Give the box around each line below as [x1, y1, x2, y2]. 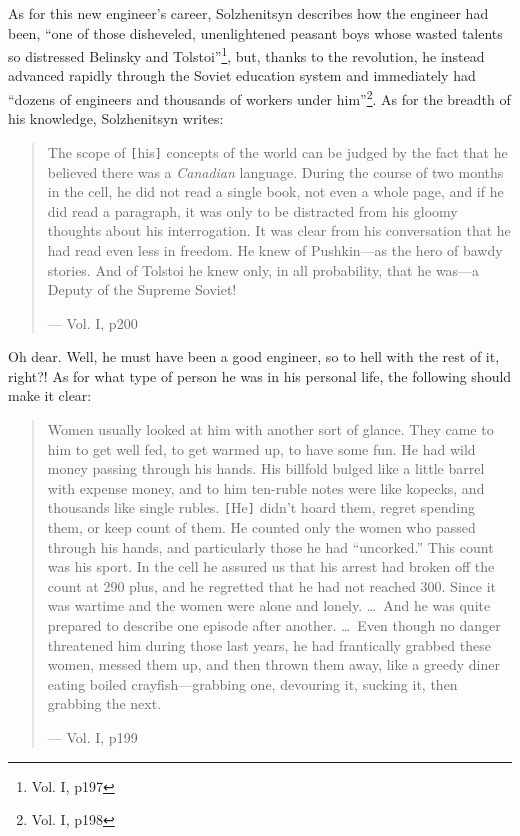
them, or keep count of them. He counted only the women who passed [47, 517, 476, 538]
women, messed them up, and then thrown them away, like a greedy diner [47, 654, 500, 675]
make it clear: [8, 385, 92, 406]
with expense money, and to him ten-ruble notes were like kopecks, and [47, 477, 485, 498]
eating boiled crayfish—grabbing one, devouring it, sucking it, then [47, 673, 458, 694]
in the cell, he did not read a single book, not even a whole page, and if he [47, 181, 504, 202]
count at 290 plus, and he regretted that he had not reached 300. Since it [47, 575, 496, 596]
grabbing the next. [47, 693, 162, 714]
